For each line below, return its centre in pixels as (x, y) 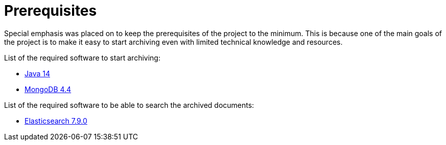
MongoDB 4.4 (48, 89)
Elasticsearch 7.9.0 (56, 121)
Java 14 (37, 73)
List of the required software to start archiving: (82, 57)
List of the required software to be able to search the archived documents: (129, 105)
